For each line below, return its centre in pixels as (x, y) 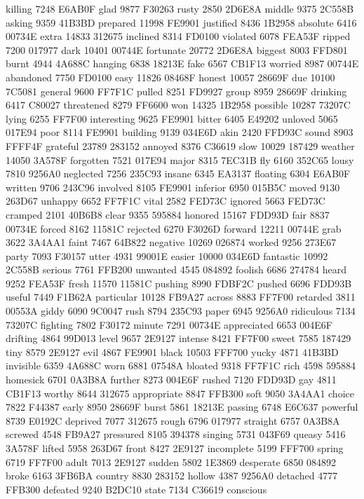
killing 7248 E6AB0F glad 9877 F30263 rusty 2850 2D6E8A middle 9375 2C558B (180, 8)
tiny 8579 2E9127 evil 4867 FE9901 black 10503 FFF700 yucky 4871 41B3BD (172, 351)
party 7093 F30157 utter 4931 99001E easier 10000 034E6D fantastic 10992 (167, 255)
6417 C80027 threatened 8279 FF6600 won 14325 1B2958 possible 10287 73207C (178, 105)
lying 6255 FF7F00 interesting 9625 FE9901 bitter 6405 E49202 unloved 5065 (172, 118)
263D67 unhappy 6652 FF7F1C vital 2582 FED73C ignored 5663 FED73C (166, 201)
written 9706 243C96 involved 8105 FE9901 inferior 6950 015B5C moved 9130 (173, 187)
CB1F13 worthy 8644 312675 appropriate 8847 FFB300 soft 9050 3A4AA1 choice (180, 393)
